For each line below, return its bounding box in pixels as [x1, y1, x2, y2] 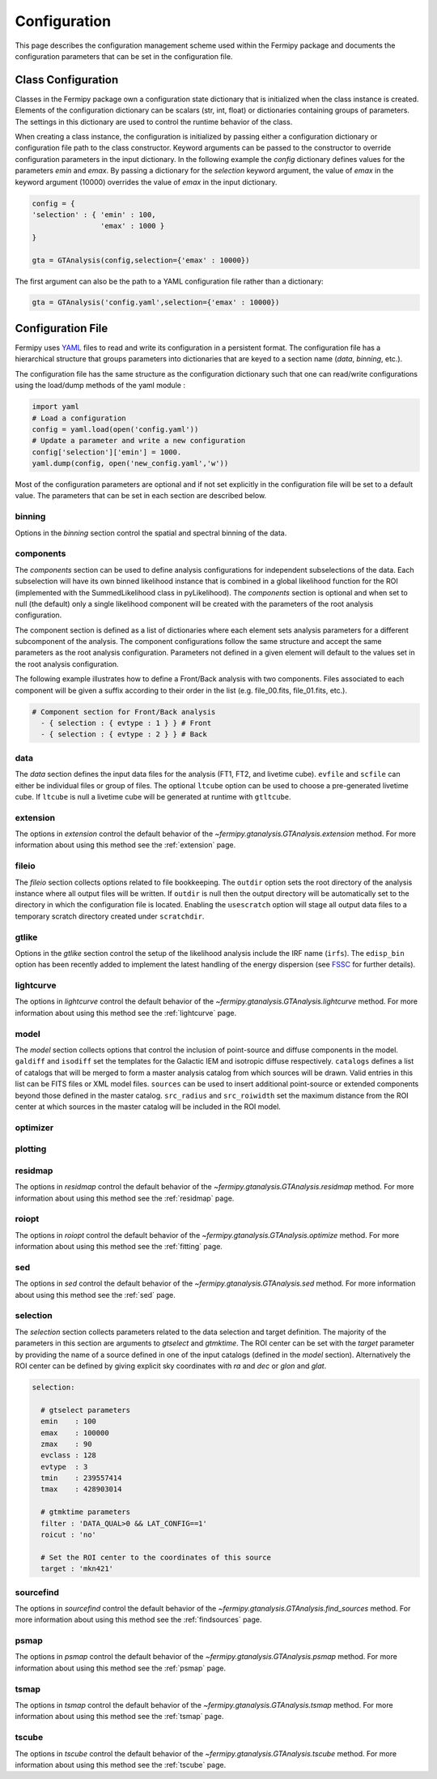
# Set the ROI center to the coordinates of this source [40, 1552, 271, 1562]
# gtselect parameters [40, 1406, 131, 1414]
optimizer [15, 1122, 54, 1133]
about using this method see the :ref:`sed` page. [15, 1290, 176, 1299]
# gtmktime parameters [40, 1508, 131, 1517]
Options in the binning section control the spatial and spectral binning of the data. [15, 527, 287, 538]
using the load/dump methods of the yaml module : [15, 381, 186, 390]
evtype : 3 [40, 1462, 88, 1471]
